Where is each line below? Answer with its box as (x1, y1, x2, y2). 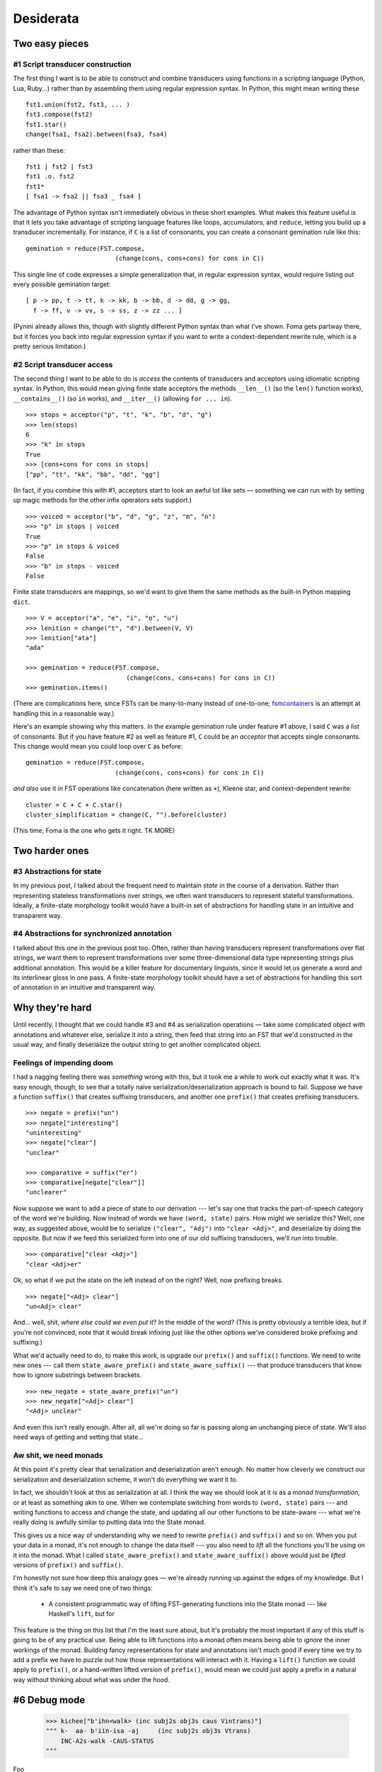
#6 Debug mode (13, 1694, 86, 1706)
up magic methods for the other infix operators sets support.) (13, 496, 192, 505)
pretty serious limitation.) (13, 342, 86, 350)
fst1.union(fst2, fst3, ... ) (25, 101, 131, 109)
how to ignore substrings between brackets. (13, 1371, 141, 1379)
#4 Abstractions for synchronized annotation (13, 929, 173, 938)
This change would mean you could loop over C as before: (13, 741, 183, 751)
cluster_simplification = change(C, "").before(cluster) (25, 810, 228, 819)
